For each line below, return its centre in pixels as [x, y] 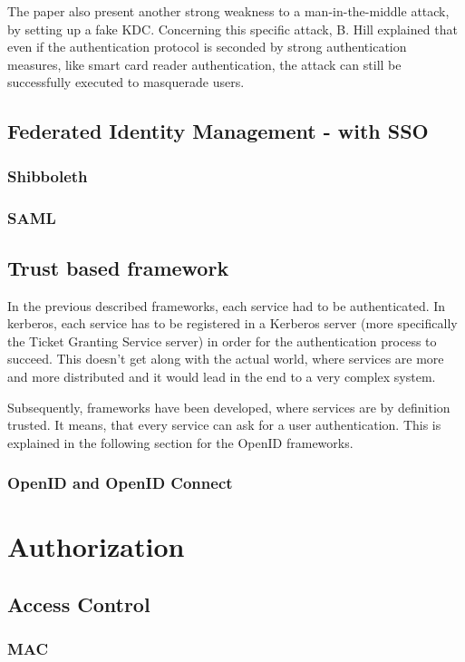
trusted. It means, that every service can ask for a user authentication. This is [224, 425]
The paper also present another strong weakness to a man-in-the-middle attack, [228, 11]
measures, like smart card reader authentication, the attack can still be [204, 64]
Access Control [79, 604]
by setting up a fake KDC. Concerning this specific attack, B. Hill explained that [232, 29]
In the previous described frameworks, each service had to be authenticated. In [227, 305]
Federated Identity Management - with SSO [218, 131]
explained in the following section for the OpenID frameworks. [180, 442]
